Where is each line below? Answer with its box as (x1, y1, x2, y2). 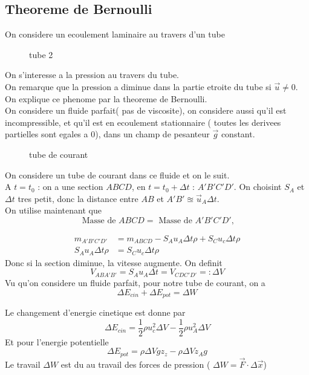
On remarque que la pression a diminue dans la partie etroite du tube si (5, 80, 272, 93)
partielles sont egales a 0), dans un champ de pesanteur (5, 128, 210, 140)
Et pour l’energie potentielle (5, 335, 109, 348)
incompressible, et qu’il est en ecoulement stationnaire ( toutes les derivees (5, 116, 281, 128)
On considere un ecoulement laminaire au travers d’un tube (5, 28, 225, 41)
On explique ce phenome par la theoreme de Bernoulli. (5, 92, 207, 105)
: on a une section (37, 180, 103, 193)
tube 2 (29, 48, 53, 60)
